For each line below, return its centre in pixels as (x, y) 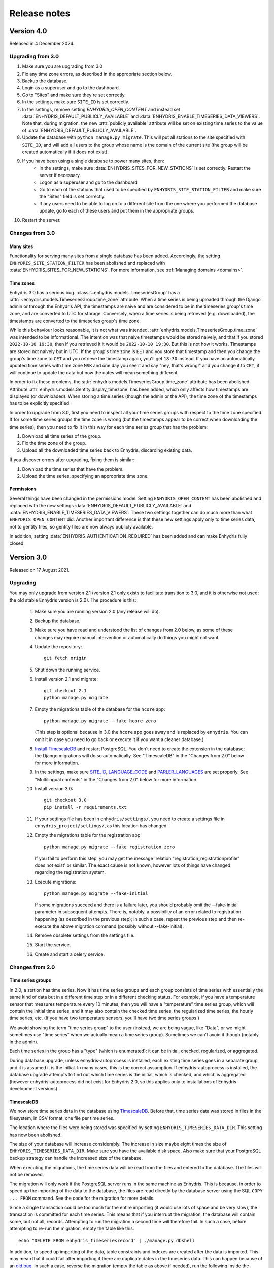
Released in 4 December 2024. (42, 44)
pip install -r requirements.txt (85, 807)
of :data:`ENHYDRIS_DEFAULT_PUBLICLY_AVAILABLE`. (79, 130)
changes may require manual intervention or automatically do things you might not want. (127, 637)
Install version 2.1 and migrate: (66, 679)
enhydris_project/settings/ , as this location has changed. (101, 826)
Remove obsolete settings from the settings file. (85, 935)
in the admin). (24, 1042)
